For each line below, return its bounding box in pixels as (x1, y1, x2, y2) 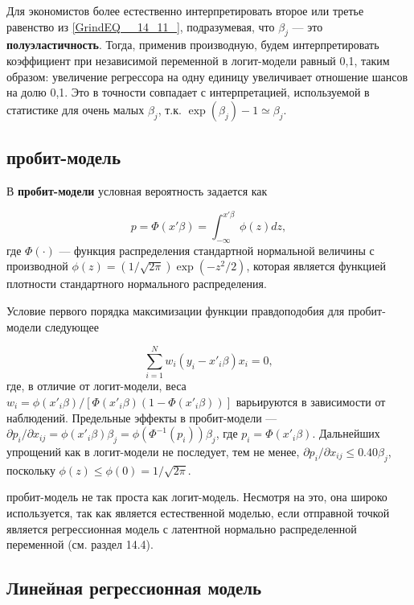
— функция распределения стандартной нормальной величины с (59, 241, 375, 258)
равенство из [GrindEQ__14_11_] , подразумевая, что (6, 18, 275, 35)
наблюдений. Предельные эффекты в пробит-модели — (6, 409, 277, 426)
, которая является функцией (246, 257, 386, 274)
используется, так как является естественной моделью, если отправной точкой (6, 504, 390, 521)
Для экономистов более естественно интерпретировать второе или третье (6, 2, 364, 19)
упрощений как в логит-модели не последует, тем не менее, (6, 442, 300, 459)
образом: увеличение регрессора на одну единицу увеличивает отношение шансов (6, 68, 408, 84)
